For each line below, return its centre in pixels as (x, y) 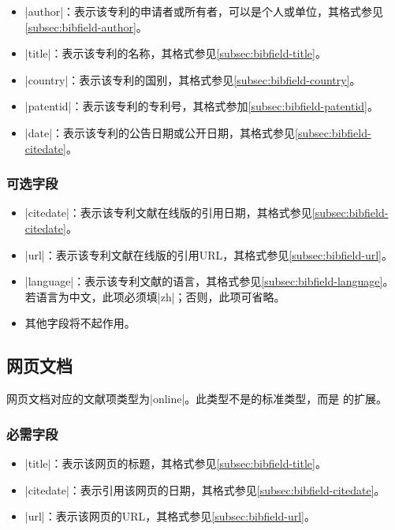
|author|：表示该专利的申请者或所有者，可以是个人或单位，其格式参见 (204, 11)
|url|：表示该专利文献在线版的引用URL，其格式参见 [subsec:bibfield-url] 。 (209, 254)
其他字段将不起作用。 (80, 323)
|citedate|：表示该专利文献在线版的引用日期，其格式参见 (168, 213)
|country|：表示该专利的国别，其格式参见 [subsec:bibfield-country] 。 (193, 79)
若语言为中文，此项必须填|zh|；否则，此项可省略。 (155, 296)
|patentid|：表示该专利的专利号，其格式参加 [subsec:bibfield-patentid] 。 (202, 106)
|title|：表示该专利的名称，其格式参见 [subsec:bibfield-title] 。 (175, 53)
